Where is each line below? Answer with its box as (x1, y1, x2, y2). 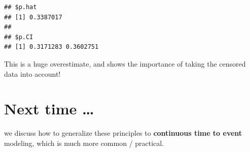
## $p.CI (4, 33, 33, 41)
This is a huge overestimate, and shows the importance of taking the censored (4, 58, 246, 69)
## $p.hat (4, 4, 37, 11)
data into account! (4, 68, 61, 79)
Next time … (4, 98, 94, 119)
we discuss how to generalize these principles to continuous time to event (4, 128, 242, 138)
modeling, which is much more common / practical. (4, 137, 164, 148)
